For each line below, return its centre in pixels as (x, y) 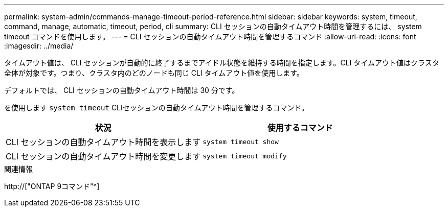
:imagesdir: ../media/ (39, 46)
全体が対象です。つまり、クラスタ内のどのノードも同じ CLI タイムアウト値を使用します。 (154, 73)
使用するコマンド (300, 128)
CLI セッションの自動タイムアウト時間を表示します (103, 142)
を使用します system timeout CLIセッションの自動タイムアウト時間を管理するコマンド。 (156, 108)
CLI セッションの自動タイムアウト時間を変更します (103, 156)
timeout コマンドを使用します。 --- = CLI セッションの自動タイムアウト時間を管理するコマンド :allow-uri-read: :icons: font (210, 37)
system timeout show (241, 142)
